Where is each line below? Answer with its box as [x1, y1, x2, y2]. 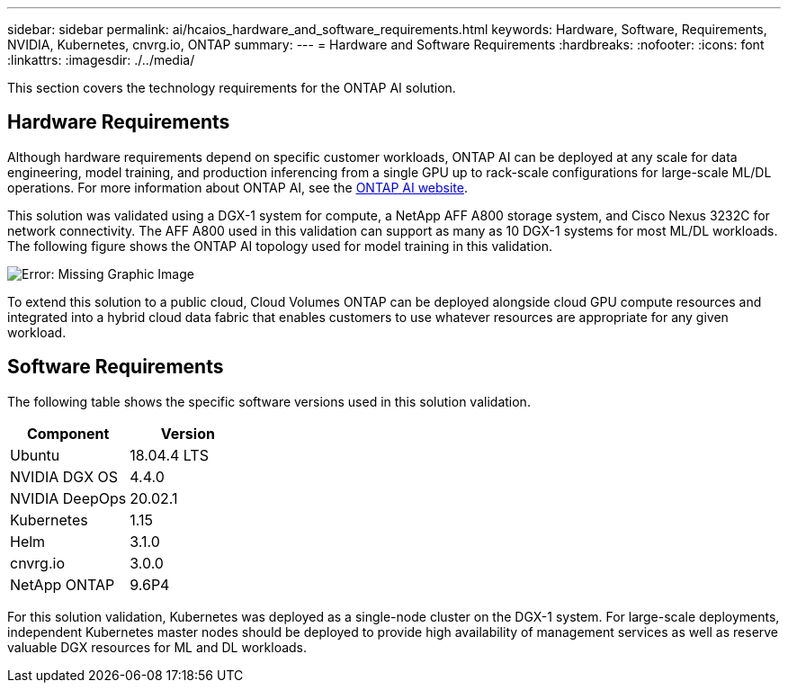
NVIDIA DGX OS [10, 467, 119, 486]
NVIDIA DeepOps [10, 488, 127, 507]
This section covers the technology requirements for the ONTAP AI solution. [7, 80, 456, 95]
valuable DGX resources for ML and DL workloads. [7, 639, 308, 655]
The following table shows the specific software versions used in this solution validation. [7, 393, 531, 409]
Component [26, 424, 110, 443]
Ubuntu [10, 445, 60, 464]
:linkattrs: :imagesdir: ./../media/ [7, 52, 195, 67]
